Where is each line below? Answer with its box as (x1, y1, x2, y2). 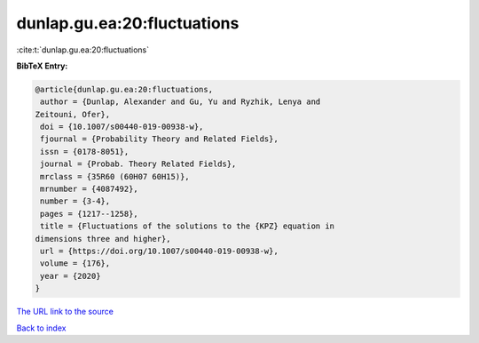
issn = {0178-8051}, (40, 147, 130, 156)
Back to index (16, 323, 67, 333)
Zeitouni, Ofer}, (35, 109, 111, 119)
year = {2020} (40, 271, 101, 281)
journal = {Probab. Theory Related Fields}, (40, 159, 237, 169)
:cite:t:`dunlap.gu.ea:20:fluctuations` (16, 44, 150, 55)
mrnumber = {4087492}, (40, 184, 139, 195)
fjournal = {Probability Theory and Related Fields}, (40, 134, 279, 144)
